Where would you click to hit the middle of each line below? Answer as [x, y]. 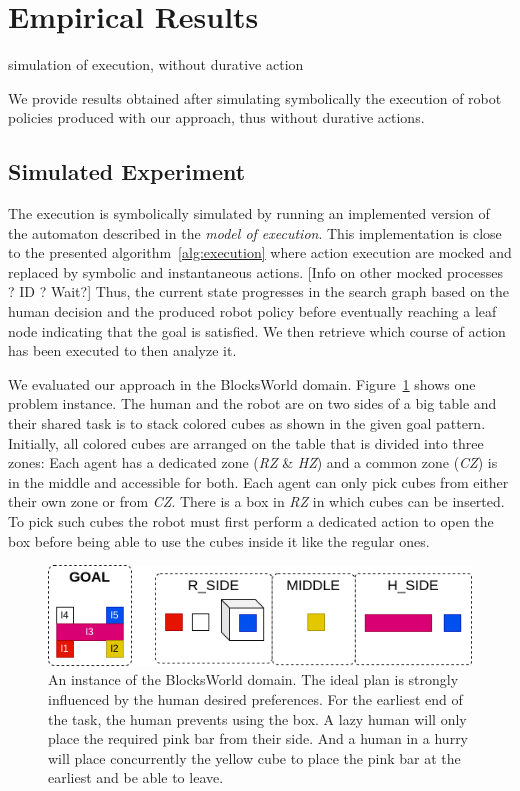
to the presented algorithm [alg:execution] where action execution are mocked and [260, 252]
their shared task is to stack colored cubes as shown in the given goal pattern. [247, 423]
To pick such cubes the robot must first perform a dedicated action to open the [251, 521]
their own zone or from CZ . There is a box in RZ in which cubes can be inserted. [256, 501]
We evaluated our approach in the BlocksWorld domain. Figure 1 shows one [242, 383]
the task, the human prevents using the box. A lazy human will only [257, 718]
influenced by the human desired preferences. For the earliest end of [255, 698]
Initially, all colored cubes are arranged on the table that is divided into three [246, 442]
